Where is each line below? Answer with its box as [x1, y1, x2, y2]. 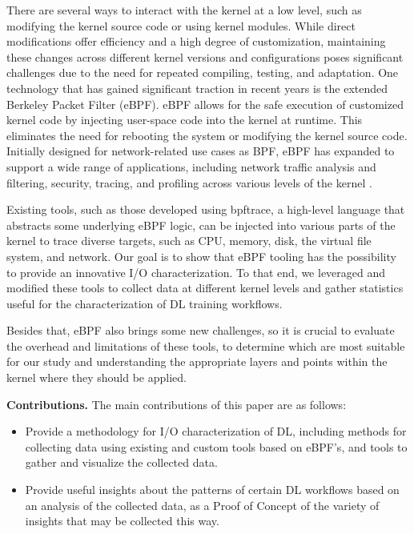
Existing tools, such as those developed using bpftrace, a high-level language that [6, 201, 405, 218]
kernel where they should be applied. [6, 369, 187, 386]
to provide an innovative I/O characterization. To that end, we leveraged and [6, 263, 386, 280]
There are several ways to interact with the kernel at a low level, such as [6, 2, 362, 18]
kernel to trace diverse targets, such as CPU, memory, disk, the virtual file [6, 232, 372, 249]
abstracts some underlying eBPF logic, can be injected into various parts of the [6, 216, 396, 233]
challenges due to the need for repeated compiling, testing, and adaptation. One [6, 64, 399, 81]
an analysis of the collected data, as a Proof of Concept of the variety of [25, 496, 380, 513]
